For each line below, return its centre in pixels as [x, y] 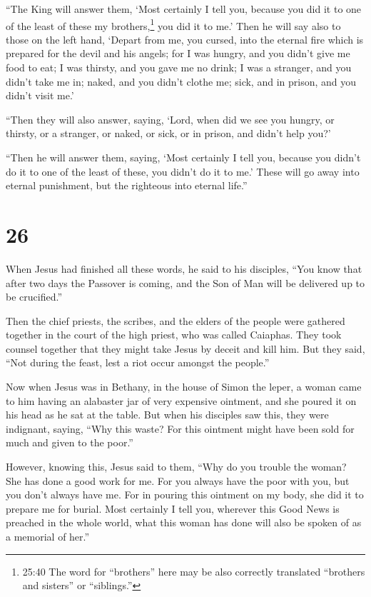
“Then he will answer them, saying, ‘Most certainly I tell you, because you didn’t [183, 157]
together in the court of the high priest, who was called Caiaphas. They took [174, 335]
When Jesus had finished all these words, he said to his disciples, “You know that [184, 268]
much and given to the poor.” [70, 442]
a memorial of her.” [48, 536]
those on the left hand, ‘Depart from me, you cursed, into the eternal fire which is [185, 39]
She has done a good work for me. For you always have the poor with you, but [178, 480]
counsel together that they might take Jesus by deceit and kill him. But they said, [185, 348]
